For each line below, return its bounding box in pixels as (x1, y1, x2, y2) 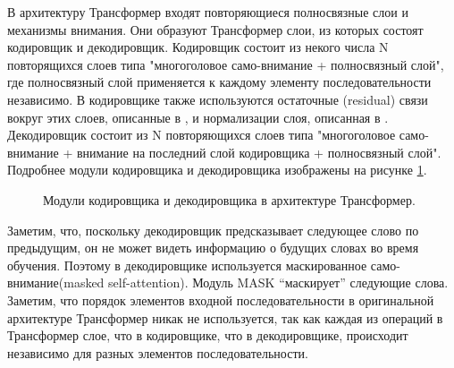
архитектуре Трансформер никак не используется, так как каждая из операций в (7, 308, 443, 327)
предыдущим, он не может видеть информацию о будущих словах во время (7, 238, 419, 257)
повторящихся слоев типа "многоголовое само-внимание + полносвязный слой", (7, 55, 444, 73)
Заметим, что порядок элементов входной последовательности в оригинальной (7, 290, 434, 309)
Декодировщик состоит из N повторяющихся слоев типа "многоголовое (7, 125, 396, 144)
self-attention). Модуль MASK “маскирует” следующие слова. (108, 273, 449, 292)
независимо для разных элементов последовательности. (7, 343, 308, 362)
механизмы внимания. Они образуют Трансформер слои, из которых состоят (7, 20, 424, 39)
